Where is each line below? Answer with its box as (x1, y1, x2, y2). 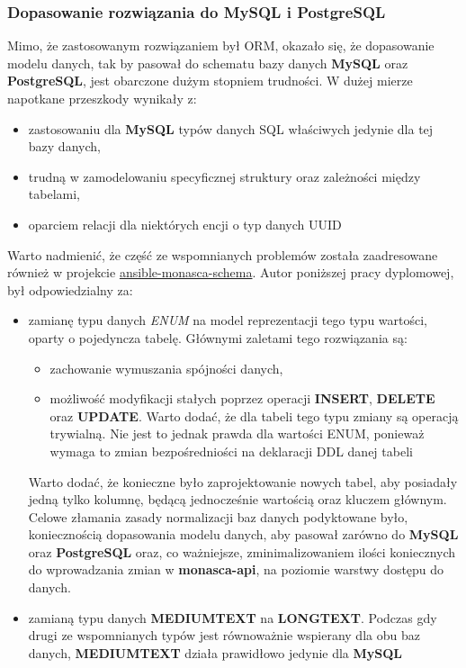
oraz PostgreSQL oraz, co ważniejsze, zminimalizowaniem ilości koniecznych (28, 542, 456, 561)
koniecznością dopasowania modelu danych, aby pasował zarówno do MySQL (28, 525, 459, 544)
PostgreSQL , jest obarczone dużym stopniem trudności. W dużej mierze (7, 71, 413, 90)
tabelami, (28, 185, 80, 203)
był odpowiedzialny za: (7, 280, 133, 299)
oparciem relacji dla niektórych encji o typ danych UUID (28, 214, 342, 233)
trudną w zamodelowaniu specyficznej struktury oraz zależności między (28, 167, 421, 185)
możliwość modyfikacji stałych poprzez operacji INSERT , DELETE (49, 389, 435, 408)
